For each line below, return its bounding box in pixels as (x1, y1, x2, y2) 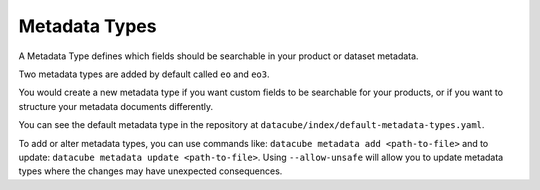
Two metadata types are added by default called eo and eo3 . (18, 68, 270, 80)
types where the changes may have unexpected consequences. (18, 165, 283, 177)
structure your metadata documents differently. (18, 100, 214, 112)
